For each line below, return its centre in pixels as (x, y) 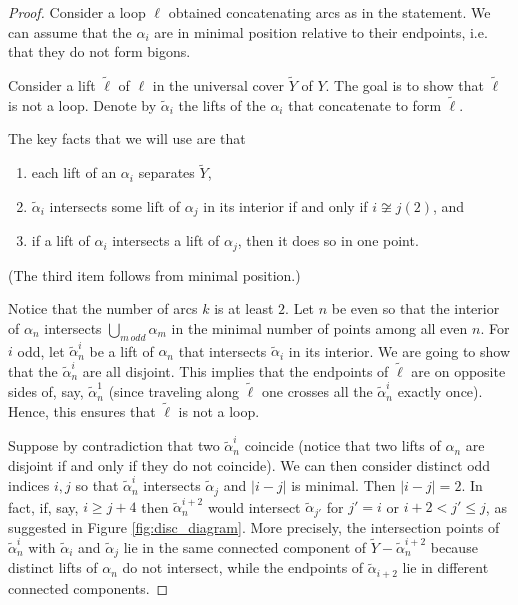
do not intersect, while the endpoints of (243, 567)
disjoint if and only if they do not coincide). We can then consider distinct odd (249, 464)
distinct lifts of (53, 567)
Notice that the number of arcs (103, 308)
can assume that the (70, 31)
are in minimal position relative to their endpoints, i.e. (321, 31)
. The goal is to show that (404, 85)
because (454, 547)
